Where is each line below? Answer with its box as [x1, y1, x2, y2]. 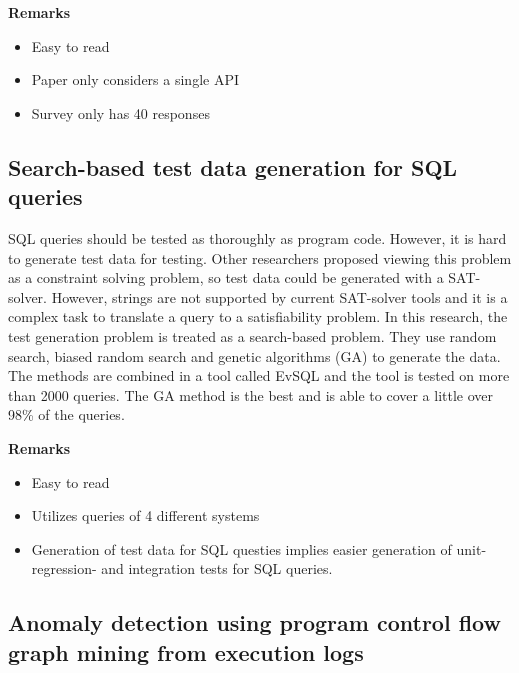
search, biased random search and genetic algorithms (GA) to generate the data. [8, 345, 501, 366]
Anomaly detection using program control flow [8, 607, 501, 638]
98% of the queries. [8, 404, 125, 425]
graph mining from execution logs [8, 636, 364, 667]
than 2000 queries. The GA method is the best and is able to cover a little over [8, 384, 494, 405]
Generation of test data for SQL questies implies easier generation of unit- [31, 538, 487, 559]
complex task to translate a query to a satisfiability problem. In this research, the [8, 306, 508, 327]
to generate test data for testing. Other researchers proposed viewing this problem [8, 247, 512, 268]
